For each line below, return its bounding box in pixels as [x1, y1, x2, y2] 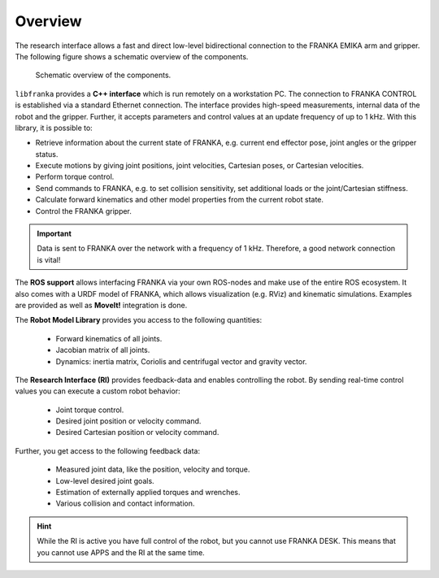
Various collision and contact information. [55, 498, 195, 508]
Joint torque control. [55, 405, 124, 415]
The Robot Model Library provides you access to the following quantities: [15, 315, 263, 325]
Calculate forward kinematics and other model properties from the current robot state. [35, 195, 324, 205]
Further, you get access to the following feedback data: [15, 445, 201, 455]
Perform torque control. [35, 172, 115, 182]
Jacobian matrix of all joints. [55, 345, 150, 355]
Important [37, 228, 72, 239]
